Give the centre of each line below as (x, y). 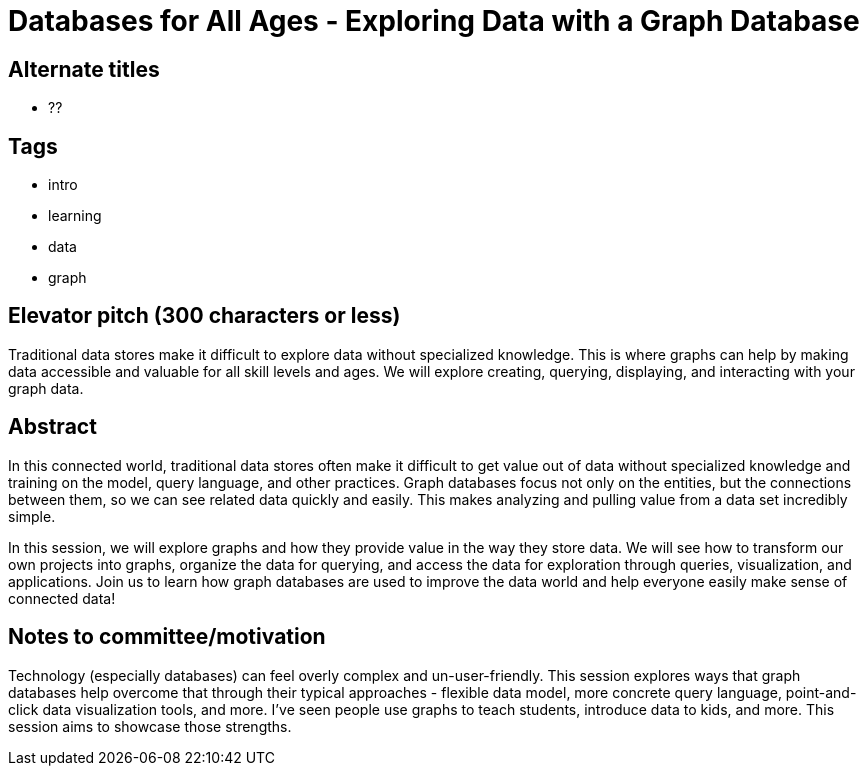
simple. (32, 516)
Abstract (52, 427)
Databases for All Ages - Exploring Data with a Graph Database (434, 21)
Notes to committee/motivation (167, 637)
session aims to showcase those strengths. (150, 726)
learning (75, 216)
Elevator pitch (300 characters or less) (204, 316)
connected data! (62, 598)
